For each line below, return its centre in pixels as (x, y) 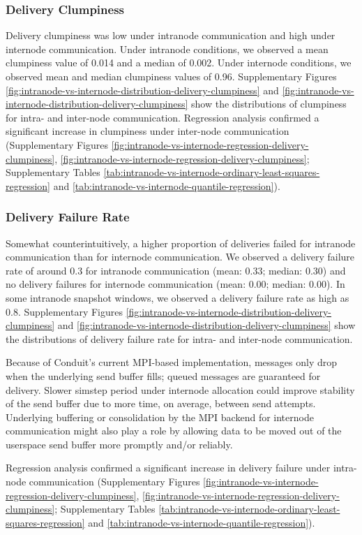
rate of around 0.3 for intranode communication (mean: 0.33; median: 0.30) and (176, 270)
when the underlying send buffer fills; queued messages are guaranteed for (163, 375)
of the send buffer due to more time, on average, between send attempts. (161, 403)
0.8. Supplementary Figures (64, 311)
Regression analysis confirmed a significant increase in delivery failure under (168, 468)
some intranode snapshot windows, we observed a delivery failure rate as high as (178, 297)
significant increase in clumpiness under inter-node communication (148, 131)
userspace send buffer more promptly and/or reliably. (119, 444)
